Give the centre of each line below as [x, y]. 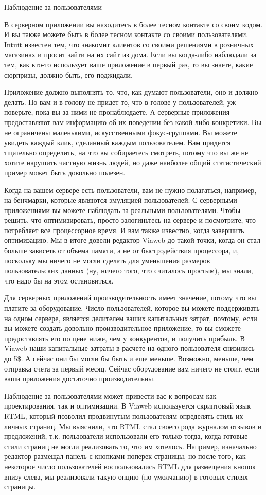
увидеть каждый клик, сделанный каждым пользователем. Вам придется [117, 142]
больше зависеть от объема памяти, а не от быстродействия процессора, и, [122, 250]
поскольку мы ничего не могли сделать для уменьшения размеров [107, 260]
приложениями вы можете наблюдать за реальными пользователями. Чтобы [122, 210]
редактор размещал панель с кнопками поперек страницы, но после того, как [125, 456]
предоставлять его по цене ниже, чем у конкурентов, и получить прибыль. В [125, 338]
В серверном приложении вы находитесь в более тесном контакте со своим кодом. [134, 24]
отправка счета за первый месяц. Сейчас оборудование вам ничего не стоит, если [132, 368]
